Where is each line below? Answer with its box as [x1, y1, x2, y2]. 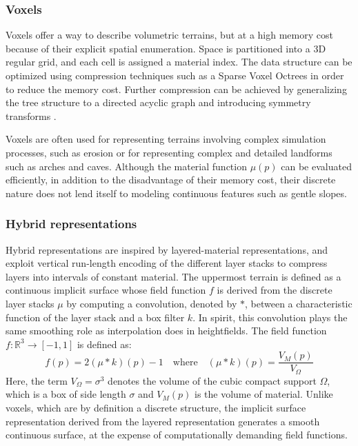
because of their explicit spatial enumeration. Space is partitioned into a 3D [6, 41, 326, 55]
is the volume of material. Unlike [194, 387, 333, 401]
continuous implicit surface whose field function [6, 283, 206, 297]
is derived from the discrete [217, 283, 332, 297]
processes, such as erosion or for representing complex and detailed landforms [6, 145, 332, 159]
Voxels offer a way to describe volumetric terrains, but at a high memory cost [6, 28, 333, 42]
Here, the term [6, 373, 68, 387]
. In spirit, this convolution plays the [192, 310, 348, 324]
